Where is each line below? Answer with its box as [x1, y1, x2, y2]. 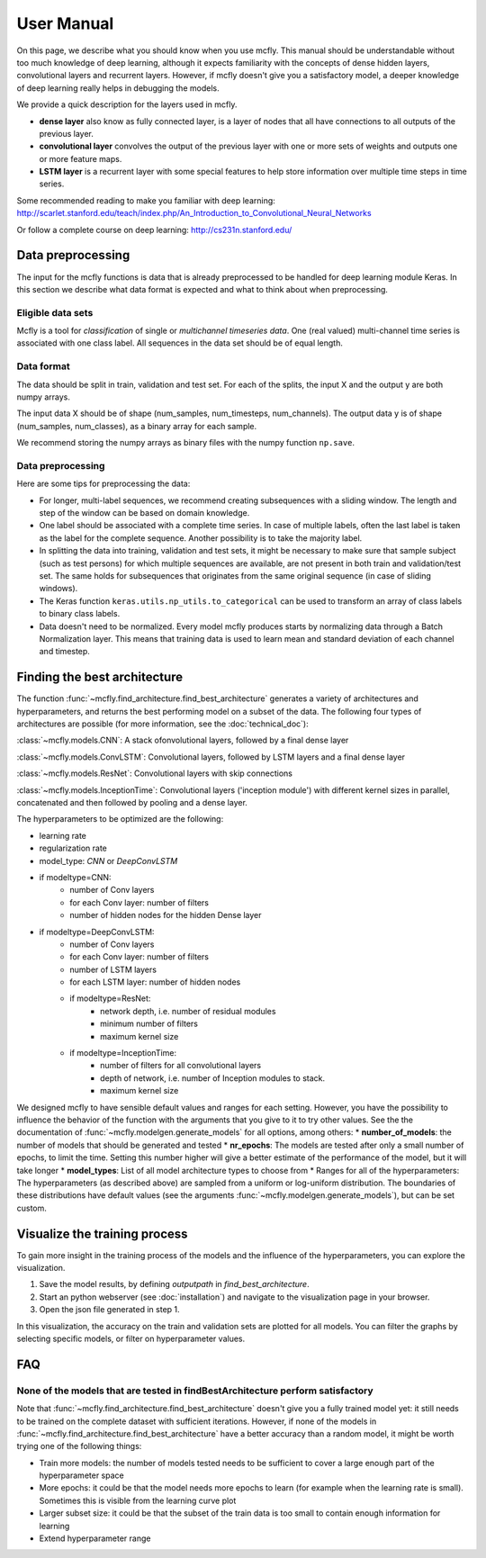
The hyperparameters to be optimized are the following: [16, 814, 224, 824]
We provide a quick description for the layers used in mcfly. [16, 99, 238, 110]
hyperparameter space [39, 1470, 125, 1481]
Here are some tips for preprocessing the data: [16, 478, 191, 490]
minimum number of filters [100, 1018, 198, 1030]
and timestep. [39, 646, 90, 657]
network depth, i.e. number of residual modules [100, 1005, 276, 1016]
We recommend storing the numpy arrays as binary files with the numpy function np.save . [16, 437, 355, 448]
